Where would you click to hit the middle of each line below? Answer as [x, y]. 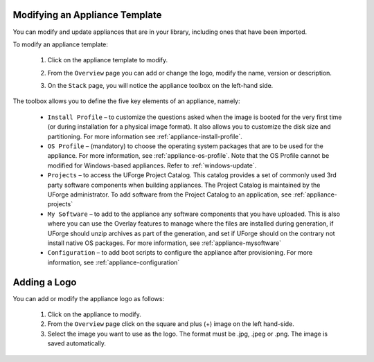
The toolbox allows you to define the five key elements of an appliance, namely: [126, 101]
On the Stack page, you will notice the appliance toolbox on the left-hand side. [160, 86]
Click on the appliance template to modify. [108, 60]
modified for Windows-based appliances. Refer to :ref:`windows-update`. [152, 165]
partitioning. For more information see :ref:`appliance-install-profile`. [145, 136]
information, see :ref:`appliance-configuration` [114, 262]
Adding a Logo [45, 282]
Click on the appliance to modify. [95, 314]
